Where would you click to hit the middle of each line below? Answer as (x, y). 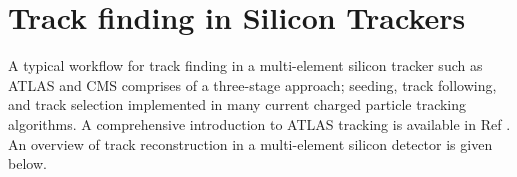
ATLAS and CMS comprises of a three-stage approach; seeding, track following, (252, 84)
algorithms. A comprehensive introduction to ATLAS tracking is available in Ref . (259, 123)
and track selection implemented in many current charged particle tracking (237, 104)
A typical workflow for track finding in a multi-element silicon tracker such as (245, 65)
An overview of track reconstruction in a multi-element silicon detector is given (250, 143)
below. (27, 163)
